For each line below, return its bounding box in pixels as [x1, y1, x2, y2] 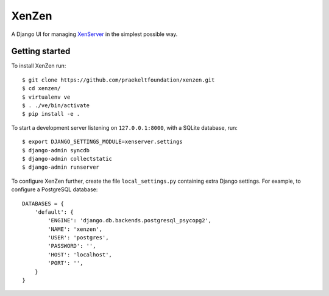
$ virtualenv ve [22, 93, 71, 100]
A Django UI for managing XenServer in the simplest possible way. [11, 30, 178, 38]
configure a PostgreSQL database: [11, 186, 98, 193]
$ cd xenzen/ [22, 85, 61, 92]
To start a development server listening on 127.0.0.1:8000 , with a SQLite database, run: [11, 124, 238, 131]
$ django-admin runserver [22, 164, 100, 171]
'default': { [34, 208, 74, 216]
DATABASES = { [22, 200, 64, 207]
